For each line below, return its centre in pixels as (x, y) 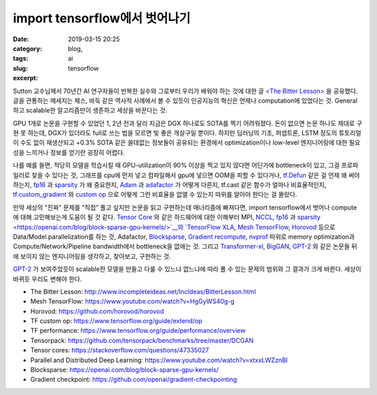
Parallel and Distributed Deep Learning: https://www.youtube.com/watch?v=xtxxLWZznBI (159, 360)
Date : (21, 39)
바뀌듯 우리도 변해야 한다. (47, 278)
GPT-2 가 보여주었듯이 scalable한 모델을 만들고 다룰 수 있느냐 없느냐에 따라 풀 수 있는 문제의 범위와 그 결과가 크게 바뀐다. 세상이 (187, 269)
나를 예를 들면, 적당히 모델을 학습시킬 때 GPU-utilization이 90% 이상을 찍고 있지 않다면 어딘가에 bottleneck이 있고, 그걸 (176, 165)
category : (28, 48)
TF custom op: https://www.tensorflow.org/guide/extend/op (116, 321)
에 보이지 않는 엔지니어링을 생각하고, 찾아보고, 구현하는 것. (92, 256)
